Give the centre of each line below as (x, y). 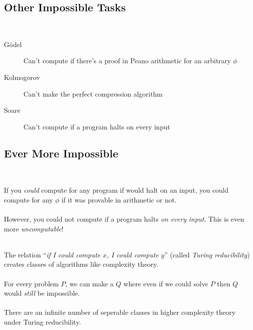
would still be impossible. (42, 293)
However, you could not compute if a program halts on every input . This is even (124, 218)
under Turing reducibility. (43, 321)
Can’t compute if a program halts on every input (97, 126)
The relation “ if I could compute (52, 254)
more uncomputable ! (34, 228)
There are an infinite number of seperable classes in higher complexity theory (120, 312)
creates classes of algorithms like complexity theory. (81, 264)
